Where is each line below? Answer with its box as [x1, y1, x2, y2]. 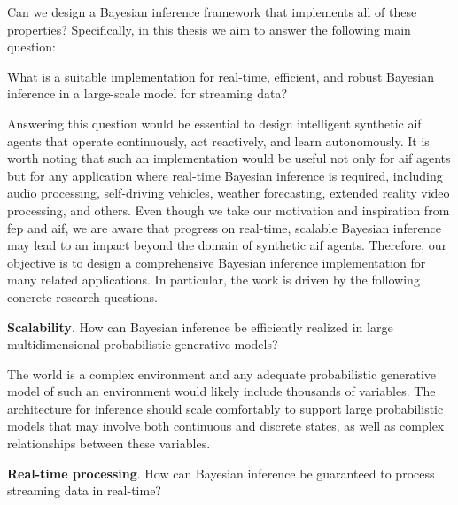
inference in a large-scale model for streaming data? [7, 84, 288, 103]
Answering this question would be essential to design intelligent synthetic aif [7, 113, 422, 132]
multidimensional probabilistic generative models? [7, 335, 278, 353]
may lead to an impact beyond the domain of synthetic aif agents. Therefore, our [7, 236, 447, 254]
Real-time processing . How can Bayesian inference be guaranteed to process [7, 463, 435, 482]
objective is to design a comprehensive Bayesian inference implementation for [7, 252, 426, 271]
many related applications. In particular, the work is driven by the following [7, 270, 420, 289]
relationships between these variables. [7, 434, 211, 453]
